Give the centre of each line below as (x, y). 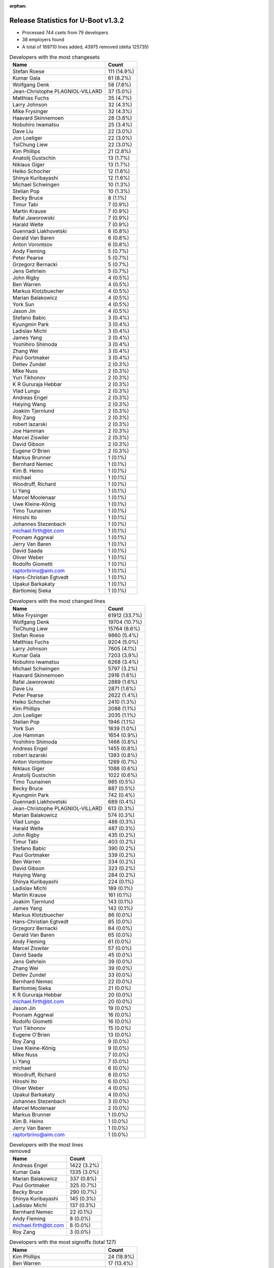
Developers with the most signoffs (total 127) (63, 1242)
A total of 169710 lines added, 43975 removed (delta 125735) (85, 47)
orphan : (18, 6)
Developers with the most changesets (55, 57)
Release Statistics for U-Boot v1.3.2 (67, 20)
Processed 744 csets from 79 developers (65, 32)
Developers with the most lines (46, 1145)
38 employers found (43, 40)
